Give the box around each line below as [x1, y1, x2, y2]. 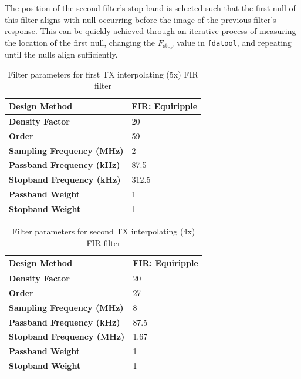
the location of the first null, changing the [5, 36, 155, 48]
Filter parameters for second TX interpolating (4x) [12, 225, 195, 237]
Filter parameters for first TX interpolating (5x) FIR [8, 68, 198, 80]
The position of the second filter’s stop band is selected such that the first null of [5, 2, 296, 14]
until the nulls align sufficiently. [5, 48, 118, 61]
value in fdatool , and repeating [177, 36, 292, 48]
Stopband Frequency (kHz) [9, 173, 121, 186]
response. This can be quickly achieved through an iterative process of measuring [5, 25, 296, 37]
